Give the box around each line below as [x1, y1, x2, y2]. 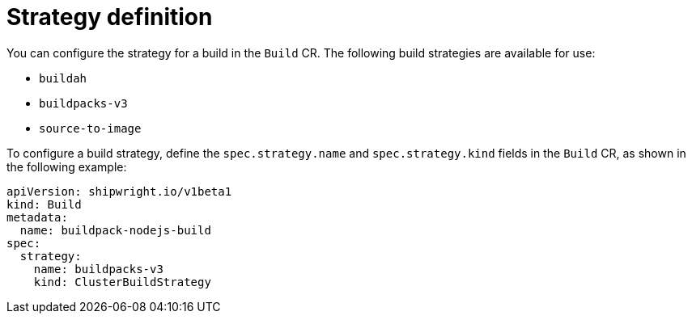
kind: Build [6, 197, 82, 211]
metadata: [6, 210, 68, 224]
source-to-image [39, 121, 142, 135]
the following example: [6, 159, 127, 174]
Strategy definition [6, 3, 213, 31]
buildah [39, 71, 87, 85]
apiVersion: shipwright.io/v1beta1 [6, 184, 232, 198]
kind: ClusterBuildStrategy [33, 275, 211, 288]
